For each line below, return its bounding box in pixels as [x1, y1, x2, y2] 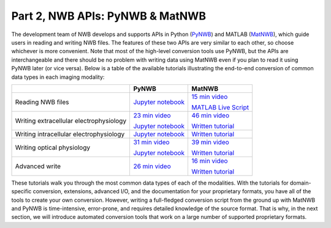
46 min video [191, 111, 230, 119]
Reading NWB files [15, 98, 69, 106]
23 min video [133, 111, 171, 119]
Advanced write [15, 162, 61, 171]
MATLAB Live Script [191, 103, 249, 111]
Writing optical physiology [15, 143, 91, 152]
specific [11, 188, 32, 195]
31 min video [133, 138, 170, 146]
